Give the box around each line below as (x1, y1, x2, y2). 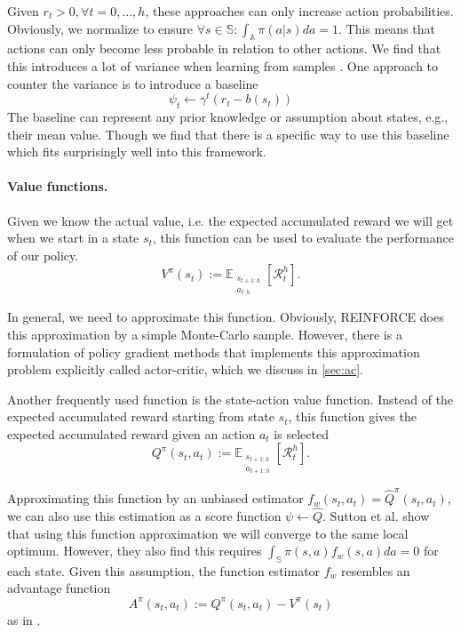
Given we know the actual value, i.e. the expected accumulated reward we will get (7, 211, 454, 229)
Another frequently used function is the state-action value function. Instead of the (7, 389, 454, 408)
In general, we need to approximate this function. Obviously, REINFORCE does (7, 308, 444, 326)
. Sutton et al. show (322, 506, 430, 524)
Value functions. (7, 177, 108, 196)
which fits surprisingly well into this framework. (7, 142, 266, 161)
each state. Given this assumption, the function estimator (7, 561, 321, 580)
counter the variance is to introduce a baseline (7, 74, 258, 92)
